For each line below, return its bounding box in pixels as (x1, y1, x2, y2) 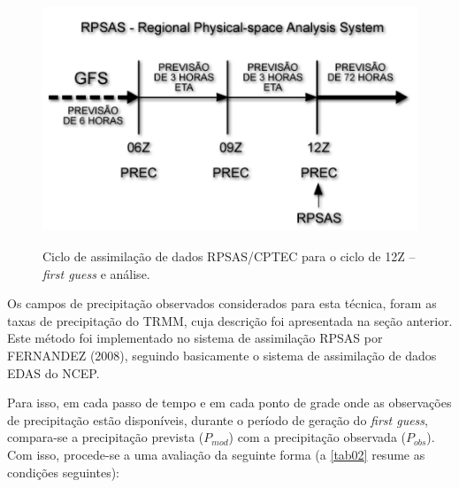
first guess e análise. (42, 264, 150, 283)
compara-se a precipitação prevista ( (7, 428, 204, 446)
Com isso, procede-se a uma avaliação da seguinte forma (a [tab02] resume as (7, 445, 425, 463)
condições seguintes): (7, 462, 119, 481)
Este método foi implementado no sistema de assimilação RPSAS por (7, 329, 383, 347)
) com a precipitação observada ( (228, 428, 406, 446)
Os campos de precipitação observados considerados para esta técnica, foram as (7, 294, 437, 313)
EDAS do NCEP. (7, 363, 100, 382)
